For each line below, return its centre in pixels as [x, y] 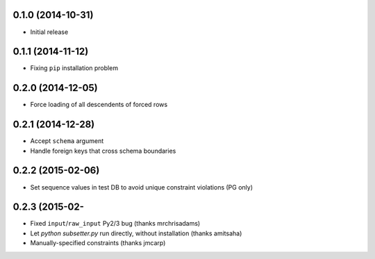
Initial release [49, 32]
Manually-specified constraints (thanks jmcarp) [98, 243]
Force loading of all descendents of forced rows [99, 105]
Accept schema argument [67, 141]
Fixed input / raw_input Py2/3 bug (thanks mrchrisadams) [115, 224]
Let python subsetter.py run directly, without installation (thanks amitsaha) [136, 233]
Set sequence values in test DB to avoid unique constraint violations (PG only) [142, 187]
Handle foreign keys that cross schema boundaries [103, 151]
